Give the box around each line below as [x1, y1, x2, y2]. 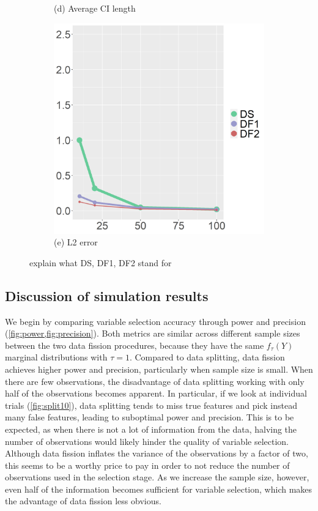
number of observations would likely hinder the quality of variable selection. [5, 435, 289, 447]
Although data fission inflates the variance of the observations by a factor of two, [5, 447, 308, 460]
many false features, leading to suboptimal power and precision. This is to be [5, 411, 294, 423]
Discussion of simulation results [5, 286, 209, 305]
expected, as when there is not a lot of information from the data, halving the [5, 422, 297, 435]
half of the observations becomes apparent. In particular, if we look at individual [5, 387, 307, 400]
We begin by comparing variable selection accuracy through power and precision [5, 315, 306, 327]
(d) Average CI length [54, 2, 136, 14]
